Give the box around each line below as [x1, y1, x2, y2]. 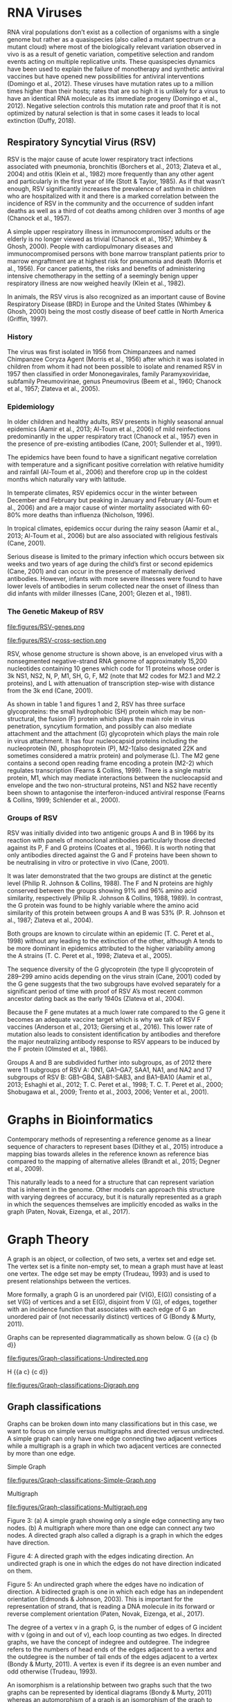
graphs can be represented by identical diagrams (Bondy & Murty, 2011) [7, 1688, 213, 1696]
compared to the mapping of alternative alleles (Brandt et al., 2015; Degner [7, 1157, 220, 1165]
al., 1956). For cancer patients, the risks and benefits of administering [7, 264, 206, 272]
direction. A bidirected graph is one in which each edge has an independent [7, 1587, 224, 1596]
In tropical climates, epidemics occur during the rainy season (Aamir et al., [7, 524, 220, 532]
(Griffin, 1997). [7, 314, 48, 323]
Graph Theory [7, 1232, 89, 1247]
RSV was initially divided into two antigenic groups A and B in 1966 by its [7, 828, 215, 837]
